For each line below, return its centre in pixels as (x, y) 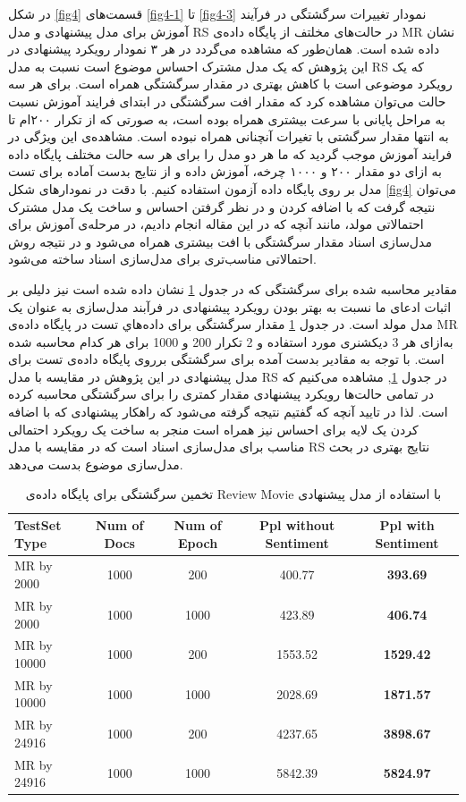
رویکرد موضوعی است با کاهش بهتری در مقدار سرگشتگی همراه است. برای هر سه (230, 84)
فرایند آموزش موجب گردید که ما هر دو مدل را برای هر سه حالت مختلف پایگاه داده (230, 153)
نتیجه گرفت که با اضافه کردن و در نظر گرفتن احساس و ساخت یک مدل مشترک (222, 206)
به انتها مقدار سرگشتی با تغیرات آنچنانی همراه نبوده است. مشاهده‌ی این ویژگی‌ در (229, 136)
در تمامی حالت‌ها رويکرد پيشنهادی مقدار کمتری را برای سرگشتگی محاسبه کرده (221, 394)
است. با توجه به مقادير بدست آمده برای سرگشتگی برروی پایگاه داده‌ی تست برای (226, 359)
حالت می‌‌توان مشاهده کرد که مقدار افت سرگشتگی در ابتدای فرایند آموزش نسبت (227, 101)
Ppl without (297, 525)
